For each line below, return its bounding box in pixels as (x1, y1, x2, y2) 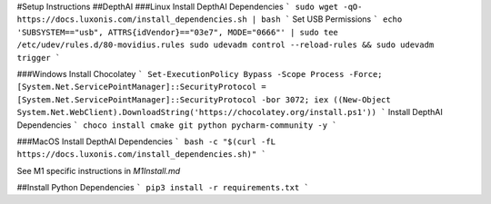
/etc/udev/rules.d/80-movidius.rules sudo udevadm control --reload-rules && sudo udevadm (16, 40, 435, 50)
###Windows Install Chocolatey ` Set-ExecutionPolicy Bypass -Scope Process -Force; (16, 68, 383, 79)
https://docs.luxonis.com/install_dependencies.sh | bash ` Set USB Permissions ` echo (16, 14, 403, 24)
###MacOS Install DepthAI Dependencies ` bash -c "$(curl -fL (16, 136, 276, 147)
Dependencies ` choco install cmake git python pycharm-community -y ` (16, 119, 337, 131)
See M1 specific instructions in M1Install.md (16, 165, 181, 176)
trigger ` (16, 53, 61, 63)
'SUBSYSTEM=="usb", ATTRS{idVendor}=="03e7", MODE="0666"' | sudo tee (16, 27, 338, 37)
